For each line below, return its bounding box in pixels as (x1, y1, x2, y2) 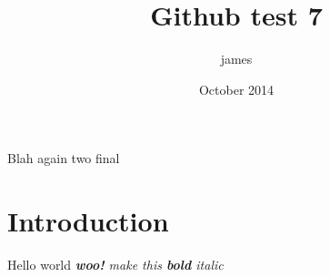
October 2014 (198, 79, 275, 98)
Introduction (7, 202, 169, 240)
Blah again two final (7, 149, 120, 168)
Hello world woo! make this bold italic (7, 255, 224, 274)
